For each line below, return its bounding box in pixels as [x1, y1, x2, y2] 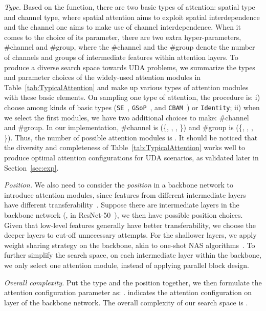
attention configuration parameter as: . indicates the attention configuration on [4, 287, 252, 298]
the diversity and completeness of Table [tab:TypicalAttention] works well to [4, 142, 245, 153]
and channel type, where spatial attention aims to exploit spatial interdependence [4, 11, 260, 22]
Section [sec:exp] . [4, 162, 59, 173]
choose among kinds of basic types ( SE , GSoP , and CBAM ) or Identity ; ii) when [4, 101, 260, 112]
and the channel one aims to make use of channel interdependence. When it [4, 22, 241, 32]
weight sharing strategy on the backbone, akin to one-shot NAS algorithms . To [4, 239, 255, 250]
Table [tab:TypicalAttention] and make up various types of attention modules [4, 81, 249, 92]
